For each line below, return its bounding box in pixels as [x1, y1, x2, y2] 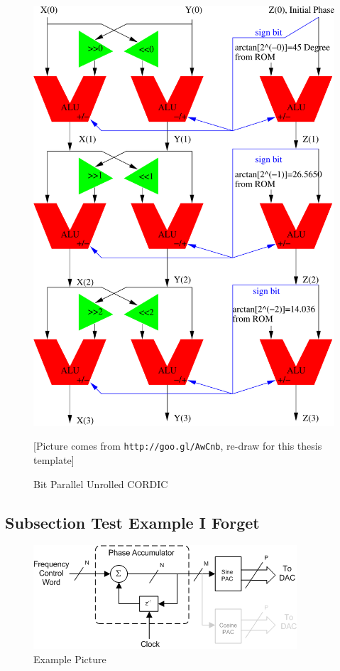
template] [33, 452, 75, 467]
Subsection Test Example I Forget [5, 511, 260, 533]
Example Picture [33, 651, 106, 666]
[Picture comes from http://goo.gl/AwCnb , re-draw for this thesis [33, 438, 322, 453]
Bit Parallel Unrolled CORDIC [33, 476, 168, 491]
